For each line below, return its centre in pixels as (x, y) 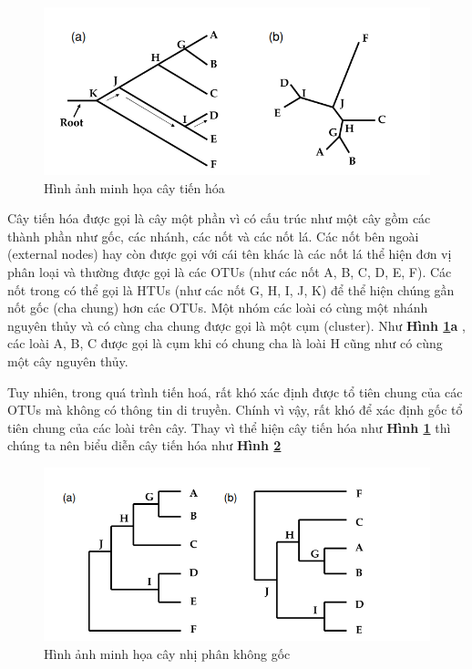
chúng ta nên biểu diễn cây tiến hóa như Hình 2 (144, 445)
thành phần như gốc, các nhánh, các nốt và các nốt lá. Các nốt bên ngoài (213, 236)
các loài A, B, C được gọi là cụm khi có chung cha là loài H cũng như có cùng (225, 343)
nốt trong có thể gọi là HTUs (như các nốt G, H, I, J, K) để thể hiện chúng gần (231, 289)
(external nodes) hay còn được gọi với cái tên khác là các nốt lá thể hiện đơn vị (230, 254)
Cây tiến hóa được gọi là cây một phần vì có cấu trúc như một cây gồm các (219, 218)
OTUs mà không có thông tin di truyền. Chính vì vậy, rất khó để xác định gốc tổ (235, 410)
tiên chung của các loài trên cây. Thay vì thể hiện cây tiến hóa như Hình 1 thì (229, 427)
